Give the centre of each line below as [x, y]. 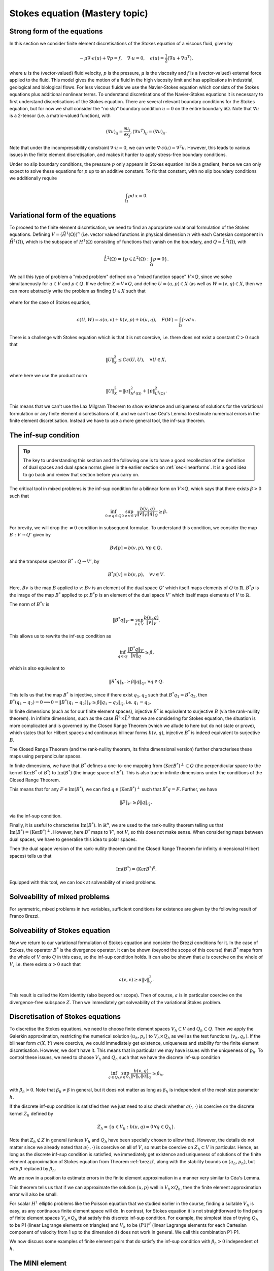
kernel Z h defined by [31, 1114]
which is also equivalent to [37, 668]
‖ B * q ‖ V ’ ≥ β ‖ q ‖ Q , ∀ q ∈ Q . [136, 682]
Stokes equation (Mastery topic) [79, 13]
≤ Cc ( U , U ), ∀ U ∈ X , [142, 360]
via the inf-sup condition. [36, 815]
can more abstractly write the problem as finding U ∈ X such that [77, 291]
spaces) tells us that [30, 856]
